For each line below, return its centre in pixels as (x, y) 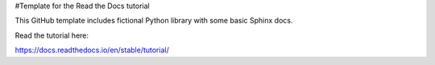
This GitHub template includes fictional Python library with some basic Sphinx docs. (154, 21)
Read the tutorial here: (52, 35)
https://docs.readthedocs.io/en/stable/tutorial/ (92, 50)
